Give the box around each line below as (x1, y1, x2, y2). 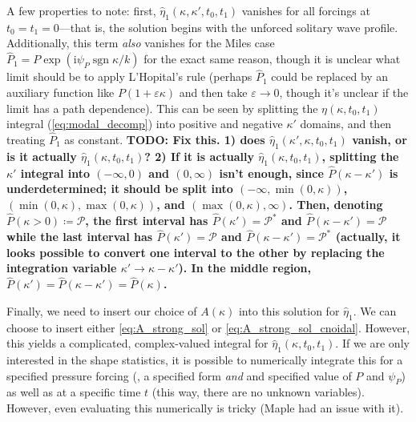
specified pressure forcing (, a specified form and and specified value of (6, 367, 352, 384)
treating (6, 131, 46, 148)
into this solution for (238, 302, 340, 319)
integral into (20, 164, 91, 181)
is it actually (6, 147, 77, 164)
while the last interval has (6, 228, 153, 245)
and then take (179, 84, 248, 101)
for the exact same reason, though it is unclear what (143, 50, 401, 67)
